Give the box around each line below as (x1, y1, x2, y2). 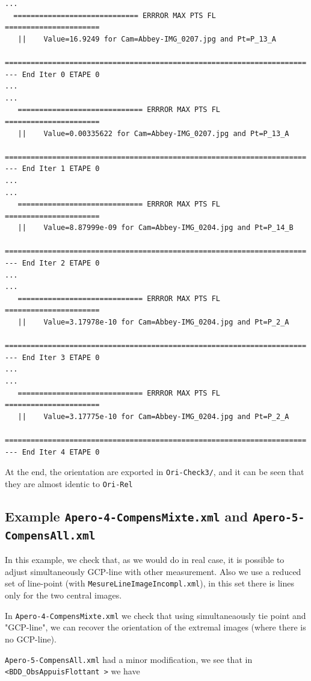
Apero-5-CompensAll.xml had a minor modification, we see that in (5, 653, 253, 665)
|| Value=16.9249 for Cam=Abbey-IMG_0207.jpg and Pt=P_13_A (17, 34, 277, 43)
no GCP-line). (5, 632, 57, 645)
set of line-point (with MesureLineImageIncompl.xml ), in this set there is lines (5, 577, 294, 589)
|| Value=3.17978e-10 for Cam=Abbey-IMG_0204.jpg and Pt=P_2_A (17, 318, 289, 327)
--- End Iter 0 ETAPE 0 (5, 70, 100, 79)
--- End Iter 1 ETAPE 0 (5, 164, 100, 173)
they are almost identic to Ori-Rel (5, 477, 133, 490)
